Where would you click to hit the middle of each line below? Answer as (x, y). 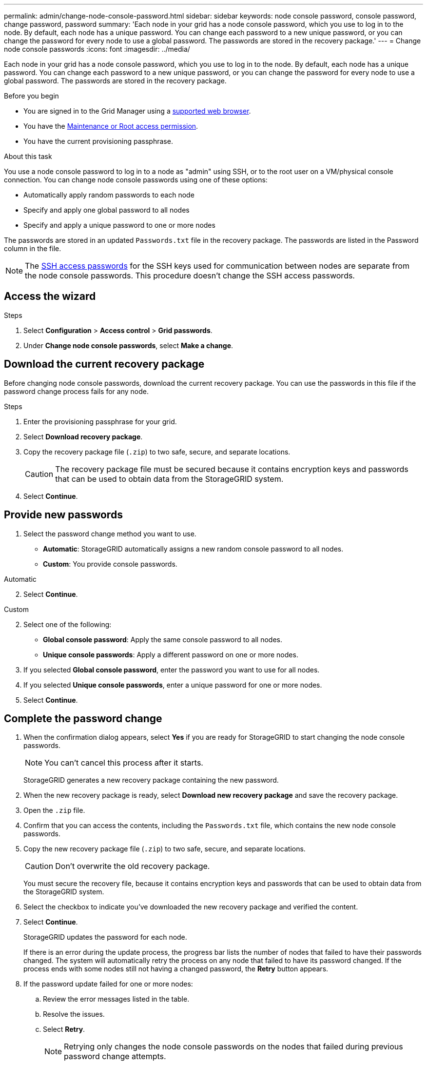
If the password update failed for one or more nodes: (108, 984)
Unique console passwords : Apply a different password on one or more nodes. (171, 654)
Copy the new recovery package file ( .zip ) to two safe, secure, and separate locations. (165, 849)
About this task (28, 156)
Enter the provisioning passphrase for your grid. (100, 421)
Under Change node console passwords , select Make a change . (128, 345)
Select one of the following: (68, 624)
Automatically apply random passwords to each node (109, 195)
